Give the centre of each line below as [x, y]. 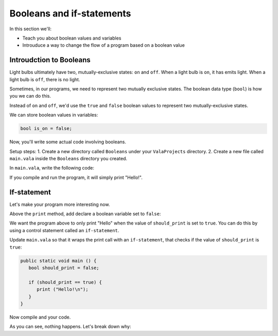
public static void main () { [58, 260]
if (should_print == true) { [65, 282]
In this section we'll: [30, 29]
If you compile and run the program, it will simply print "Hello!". [76, 177]
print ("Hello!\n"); [63, 290]
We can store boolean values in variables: [54, 115]
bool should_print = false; [64, 268]
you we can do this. [30, 96]
